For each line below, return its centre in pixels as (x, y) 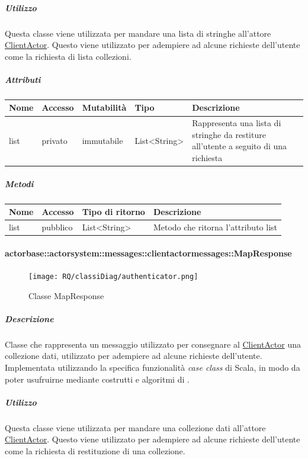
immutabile (102, 140)
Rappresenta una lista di (237, 123)
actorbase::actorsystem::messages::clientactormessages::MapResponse (148, 253)
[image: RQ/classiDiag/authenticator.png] (113, 276)
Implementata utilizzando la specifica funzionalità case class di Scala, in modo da (153, 367)
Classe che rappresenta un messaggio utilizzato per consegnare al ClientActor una (153, 344)
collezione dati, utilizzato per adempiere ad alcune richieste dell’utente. (134, 356)
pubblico (57, 227)
